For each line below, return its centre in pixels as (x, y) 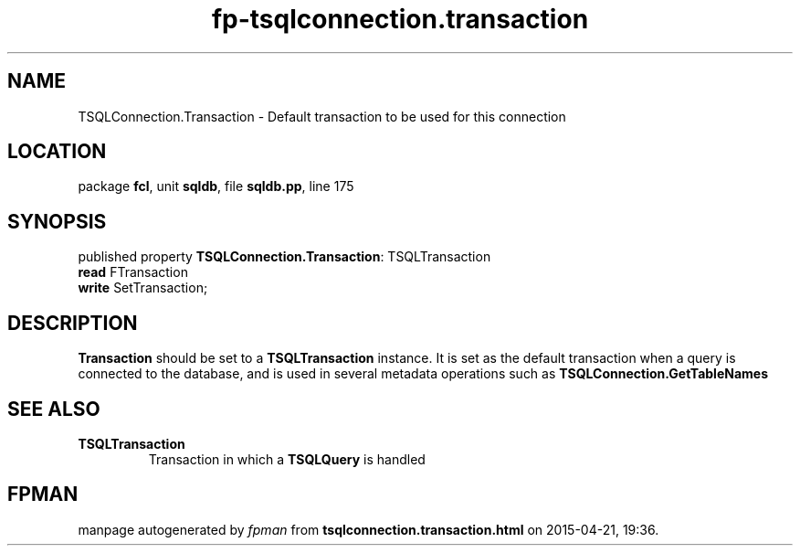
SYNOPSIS (57, 221)
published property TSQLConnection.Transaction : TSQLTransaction (284, 257)
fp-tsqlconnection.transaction (400, 19)
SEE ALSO (54, 409)
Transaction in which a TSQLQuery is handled (287, 459)
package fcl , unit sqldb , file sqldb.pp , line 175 (216, 186)
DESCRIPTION (73, 323)
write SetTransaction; (143, 288)
